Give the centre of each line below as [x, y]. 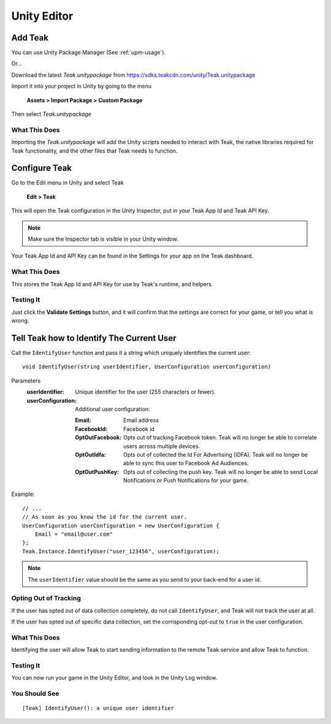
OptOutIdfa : [91, 454]
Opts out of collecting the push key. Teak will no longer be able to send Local [221, 471]
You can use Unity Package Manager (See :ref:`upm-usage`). [89, 53]
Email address [141, 421]
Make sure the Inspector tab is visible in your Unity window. [103, 239]
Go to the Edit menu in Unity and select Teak [67, 183]
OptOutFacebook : [98, 438]
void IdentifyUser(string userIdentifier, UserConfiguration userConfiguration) [147, 367]
